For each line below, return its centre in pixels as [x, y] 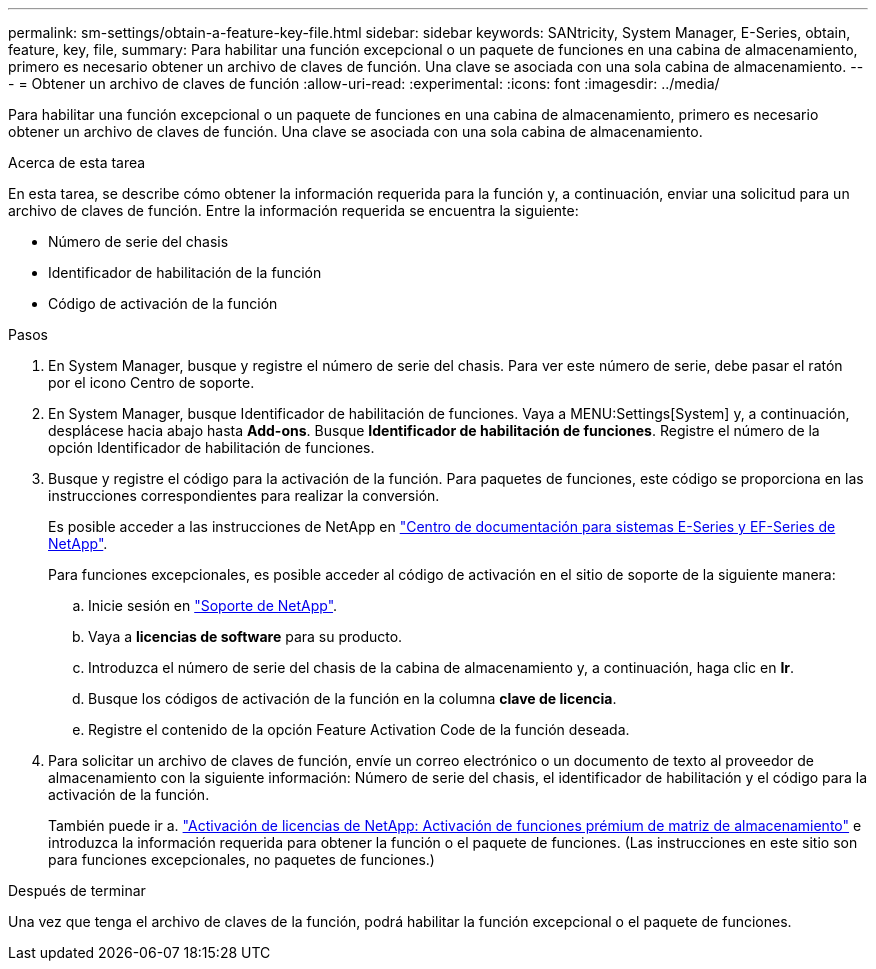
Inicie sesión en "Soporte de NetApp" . [213, 605]
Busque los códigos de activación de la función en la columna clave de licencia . [352, 698]
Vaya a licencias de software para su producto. [245, 636]
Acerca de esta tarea [77, 162]
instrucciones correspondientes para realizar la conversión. [244, 495]
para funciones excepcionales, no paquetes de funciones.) [241, 859]
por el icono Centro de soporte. [151, 382]
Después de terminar [77, 890]
